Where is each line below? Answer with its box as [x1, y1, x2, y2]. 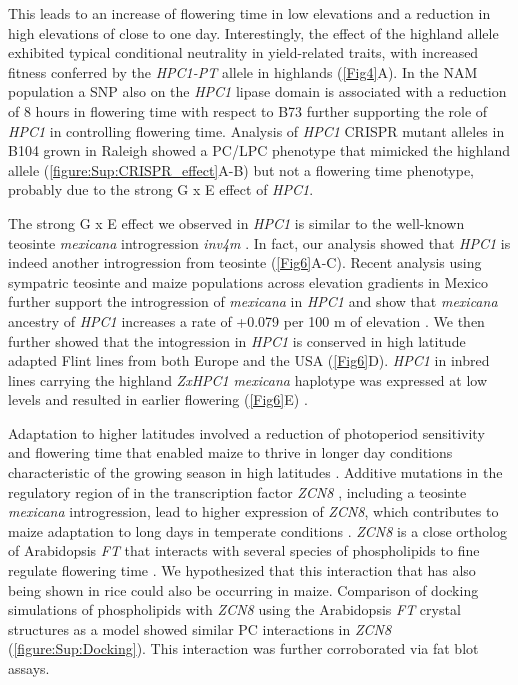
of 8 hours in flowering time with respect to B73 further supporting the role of [8, 100, 488, 121]
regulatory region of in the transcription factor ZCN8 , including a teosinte [8, 481, 467, 502]
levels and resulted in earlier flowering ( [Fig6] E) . [8, 389, 308, 410]
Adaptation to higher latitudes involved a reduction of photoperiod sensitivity [8, 422, 485, 443]
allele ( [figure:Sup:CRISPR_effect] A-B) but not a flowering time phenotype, [8, 159, 475, 180]
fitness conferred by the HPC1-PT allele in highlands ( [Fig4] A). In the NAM [8, 61, 478, 82]
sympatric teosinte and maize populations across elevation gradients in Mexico [8, 271, 489, 292]
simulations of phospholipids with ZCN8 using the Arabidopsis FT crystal [8, 599, 461, 620]
